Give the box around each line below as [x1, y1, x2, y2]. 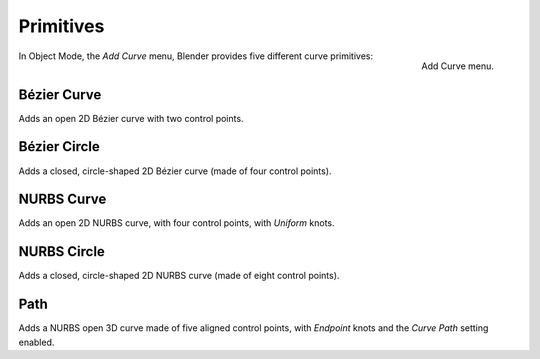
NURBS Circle [18, 243, 105, 260]
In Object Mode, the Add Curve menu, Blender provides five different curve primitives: [18, 50, 374, 62]
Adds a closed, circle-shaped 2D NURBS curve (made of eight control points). [18, 270, 340, 282]
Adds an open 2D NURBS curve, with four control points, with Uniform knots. [18, 217, 335, 229]
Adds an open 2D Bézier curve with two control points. [18, 112, 244, 124]
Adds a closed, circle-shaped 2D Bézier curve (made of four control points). [18, 165, 332, 177]
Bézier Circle [18, 138, 100, 155]
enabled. [18, 336, 55, 348]
